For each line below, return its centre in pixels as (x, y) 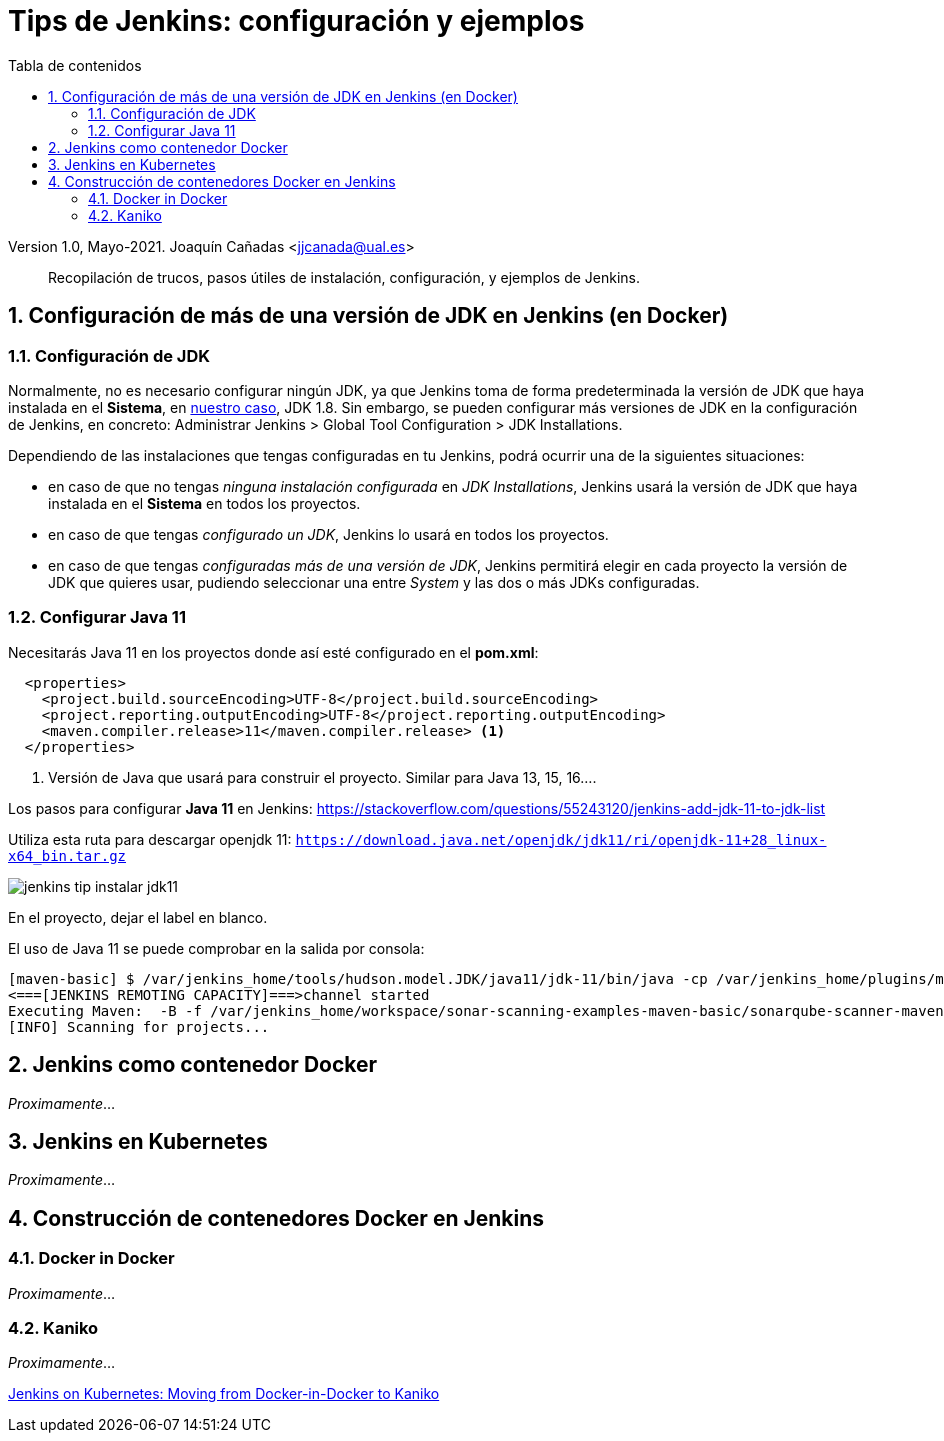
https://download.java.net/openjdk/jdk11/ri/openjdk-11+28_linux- (561, 839)
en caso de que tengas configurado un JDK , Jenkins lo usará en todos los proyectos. (328, 534)
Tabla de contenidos (75, 65)
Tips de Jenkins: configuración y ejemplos (296, 21)
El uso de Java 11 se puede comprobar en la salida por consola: (216, 948)
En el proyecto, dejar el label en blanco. (138, 917)
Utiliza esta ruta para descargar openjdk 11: (150, 839)
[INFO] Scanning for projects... (139, 1026)
